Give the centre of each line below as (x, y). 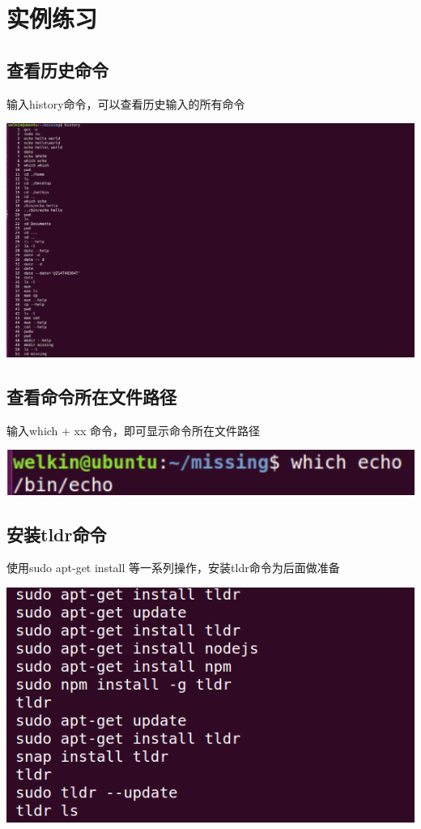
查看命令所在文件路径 (91, 397)
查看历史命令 (57, 69)
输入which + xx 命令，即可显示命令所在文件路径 (134, 430)
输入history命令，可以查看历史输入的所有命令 (126, 103)
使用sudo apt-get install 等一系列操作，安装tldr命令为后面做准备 (173, 568)
